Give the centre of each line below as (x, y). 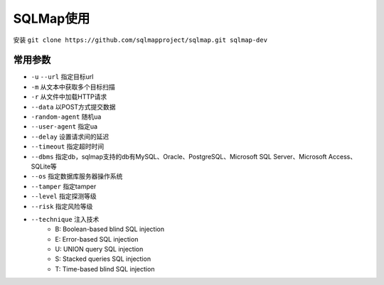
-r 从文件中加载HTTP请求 (69, 97)
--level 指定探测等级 (64, 196)
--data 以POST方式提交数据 (74, 107)
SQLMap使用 (52, 18)
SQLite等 (44, 166)
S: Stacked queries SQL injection (103, 259)
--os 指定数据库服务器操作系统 (77, 176)
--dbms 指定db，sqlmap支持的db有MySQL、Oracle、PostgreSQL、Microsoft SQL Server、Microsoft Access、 (194, 156)
